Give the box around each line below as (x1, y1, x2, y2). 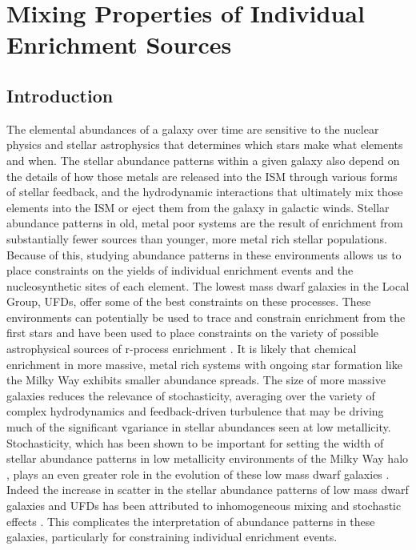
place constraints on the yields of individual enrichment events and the (6, 262, 354, 279)
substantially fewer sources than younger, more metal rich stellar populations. (6, 230, 387, 247)
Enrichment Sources (6, 28, 232, 61)
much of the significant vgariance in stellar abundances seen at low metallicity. (6, 419, 391, 436)
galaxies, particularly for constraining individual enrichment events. (6, 528, 338, 545)
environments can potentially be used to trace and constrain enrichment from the (6, 308, 406, 325)
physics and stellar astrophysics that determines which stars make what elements (6, 136, 403, 153)
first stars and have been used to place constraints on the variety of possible (6, 324, 379, 341)
